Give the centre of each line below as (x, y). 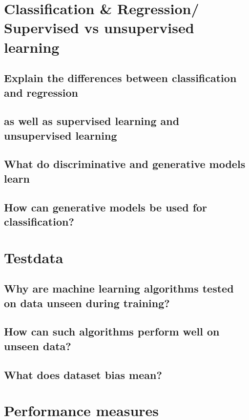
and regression (41, 92)
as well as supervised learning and (92, 121)
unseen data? (38, 346)
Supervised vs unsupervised (99, 28)
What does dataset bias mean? (83, 374)
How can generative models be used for (106, 207)
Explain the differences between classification (120, 78)
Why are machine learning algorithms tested (119, 288)
